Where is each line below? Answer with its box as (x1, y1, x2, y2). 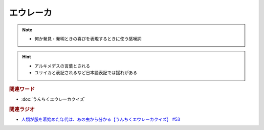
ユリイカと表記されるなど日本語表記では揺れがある (34, 70, 137, 76)
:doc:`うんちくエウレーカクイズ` (21, 96, 86, 102)
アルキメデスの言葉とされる (34, 63, 90, 68)
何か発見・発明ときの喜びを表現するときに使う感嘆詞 (34, 36, 142, 42)
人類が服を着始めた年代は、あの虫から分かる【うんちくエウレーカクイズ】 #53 (21, 116, 180, 122)
